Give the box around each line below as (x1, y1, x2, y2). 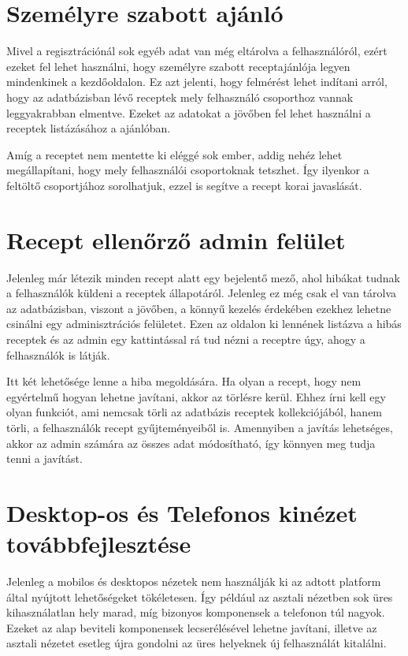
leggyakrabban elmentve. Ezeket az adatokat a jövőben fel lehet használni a (6, 104, 371, 121)
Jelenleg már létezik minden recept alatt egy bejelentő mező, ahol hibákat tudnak (6, 269, 400, 285)
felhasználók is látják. (6, 346, 110, 363)
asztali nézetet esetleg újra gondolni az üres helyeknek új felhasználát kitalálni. (6, 635, 387, 651)
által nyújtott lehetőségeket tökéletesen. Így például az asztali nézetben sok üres (6, 588, 393, 605)
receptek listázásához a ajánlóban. (6, 120, 171, 136)
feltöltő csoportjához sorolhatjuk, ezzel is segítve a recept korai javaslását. (6, 177, 362, 193)
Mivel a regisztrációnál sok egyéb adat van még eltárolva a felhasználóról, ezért (6, 43, 388, 59)
